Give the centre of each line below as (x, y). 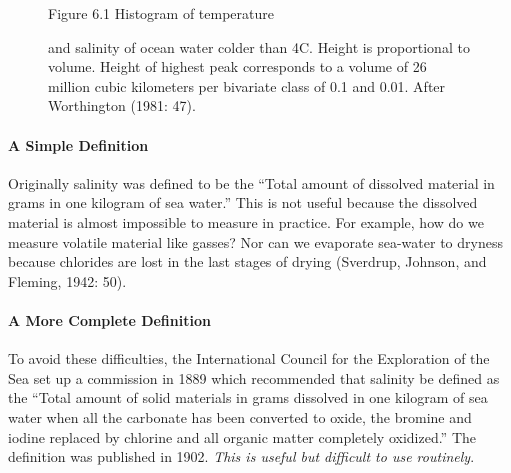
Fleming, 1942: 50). (67, 280)
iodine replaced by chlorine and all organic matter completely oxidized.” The (242, 436)
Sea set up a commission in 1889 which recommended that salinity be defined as (254, 377)
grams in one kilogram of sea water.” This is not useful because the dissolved (243, 202)
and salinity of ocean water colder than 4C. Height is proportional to (259, 46)
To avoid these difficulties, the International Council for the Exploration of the (249, 358)
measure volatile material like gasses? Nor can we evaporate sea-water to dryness (255, 241)
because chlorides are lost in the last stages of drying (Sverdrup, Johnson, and (247, 261)
